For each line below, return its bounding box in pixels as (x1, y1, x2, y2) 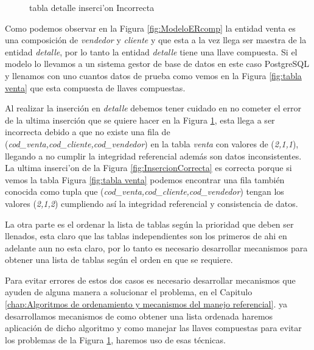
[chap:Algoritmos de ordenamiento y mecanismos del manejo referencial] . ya (5, 298, 287, 310)
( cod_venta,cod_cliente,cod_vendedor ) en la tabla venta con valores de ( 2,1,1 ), (5, 137, 299, 150)
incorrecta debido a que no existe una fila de (5, 125, 170, 138)
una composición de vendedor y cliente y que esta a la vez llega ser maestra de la (5, 33, 307, 46)
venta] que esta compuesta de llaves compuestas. (5, 81, 186, 94)
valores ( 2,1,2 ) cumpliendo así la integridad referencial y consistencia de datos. (5, 197, 298, 209)
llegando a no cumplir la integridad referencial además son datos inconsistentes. (5, 149, 302, 162)
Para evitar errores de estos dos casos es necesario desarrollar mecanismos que (5, 273, 296, 286)
